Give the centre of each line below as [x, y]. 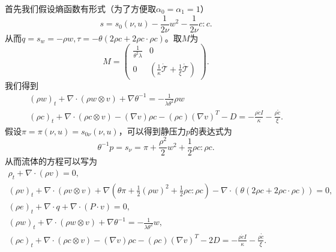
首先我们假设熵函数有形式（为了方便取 [80, 8]
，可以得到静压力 [152, 130]
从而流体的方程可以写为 [51, 161]
